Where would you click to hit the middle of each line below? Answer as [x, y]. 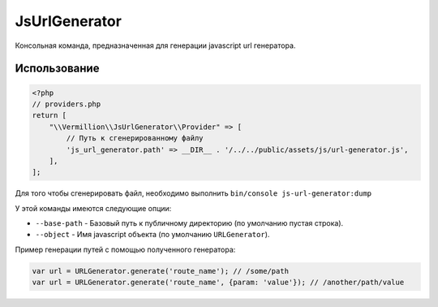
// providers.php [67, 104]
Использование [57, 69]
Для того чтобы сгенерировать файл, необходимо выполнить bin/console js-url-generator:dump [193, 193]
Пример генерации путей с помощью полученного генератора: [125, 249]
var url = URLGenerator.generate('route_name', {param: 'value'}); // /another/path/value [218, 283]
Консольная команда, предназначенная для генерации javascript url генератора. [155, 45]
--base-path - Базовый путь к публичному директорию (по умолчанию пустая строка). [189, 223]
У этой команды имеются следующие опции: [93, 208]
